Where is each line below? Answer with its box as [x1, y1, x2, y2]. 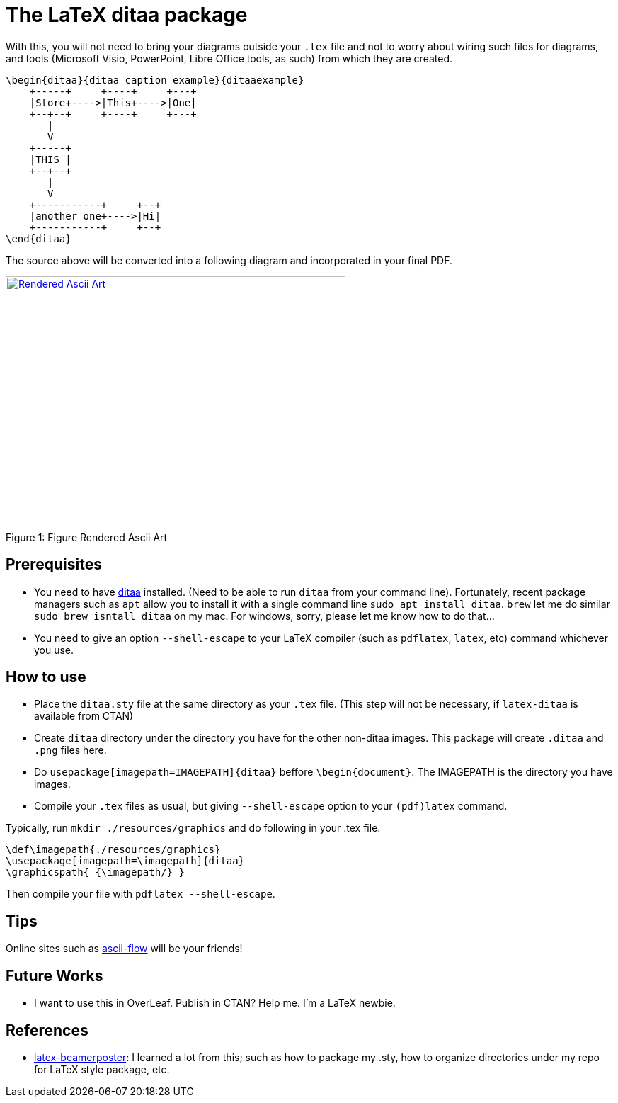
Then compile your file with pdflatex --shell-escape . [6, 888, 275, 900]
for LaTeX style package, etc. [34, 1063, 170, 1075]
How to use [6, 668, 86, 686]
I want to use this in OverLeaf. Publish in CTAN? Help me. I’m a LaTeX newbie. [34, 997, 396, 1009]
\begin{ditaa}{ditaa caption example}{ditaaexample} [6, 74, 304, 86]
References [6, 1021, 88, 1039]
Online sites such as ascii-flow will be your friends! [6, 942, 243, 955]
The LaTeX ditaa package [6, 3, 248, 27]
